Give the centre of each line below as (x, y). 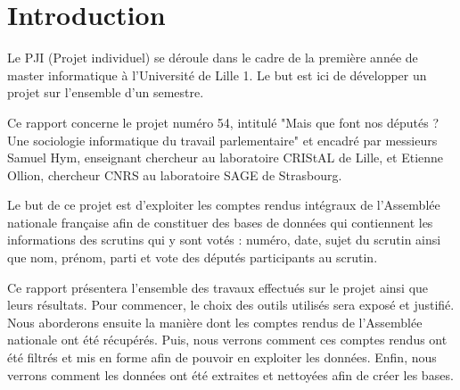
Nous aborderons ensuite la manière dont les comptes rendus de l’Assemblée (215, 322)
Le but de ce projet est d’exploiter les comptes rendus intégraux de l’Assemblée (224, 205)
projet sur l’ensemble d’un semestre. (106, 92)
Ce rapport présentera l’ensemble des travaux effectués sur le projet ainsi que (218, 287)
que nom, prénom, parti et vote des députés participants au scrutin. (193, 257)
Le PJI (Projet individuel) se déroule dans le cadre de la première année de (213, 58)
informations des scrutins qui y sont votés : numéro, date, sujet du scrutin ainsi (224, 240)
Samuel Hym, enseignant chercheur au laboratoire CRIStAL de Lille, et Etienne (226, 158)
